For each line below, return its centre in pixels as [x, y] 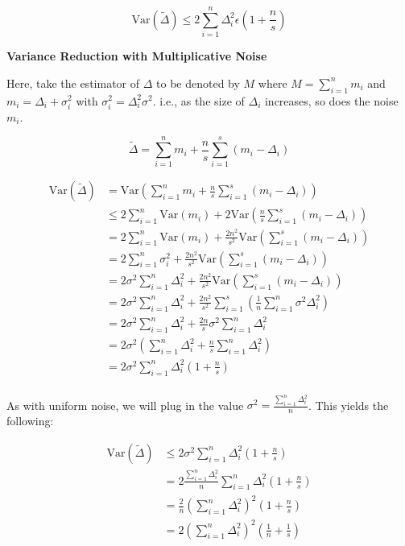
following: [30, 421]
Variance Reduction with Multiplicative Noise [137, 56]
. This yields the [348, 405]
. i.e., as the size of [198, 100]
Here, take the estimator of [73, 83]
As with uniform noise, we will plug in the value [125, 405]
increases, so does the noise [331, 100]
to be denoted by [198, 83]
